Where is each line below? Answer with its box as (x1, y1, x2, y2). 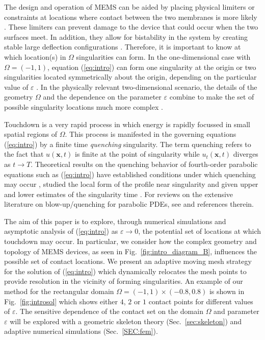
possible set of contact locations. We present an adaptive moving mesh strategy (4, 256, 252, 266)
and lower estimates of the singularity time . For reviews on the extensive (4, 188, 233, 199)
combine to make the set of (169, 91, 254, 102)
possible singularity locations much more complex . (4, 101, 163, 112)
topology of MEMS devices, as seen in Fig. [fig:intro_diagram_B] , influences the (4, 246, 257, 256)
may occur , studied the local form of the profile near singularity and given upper (4, 179, 258, 189)
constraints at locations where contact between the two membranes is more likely (4, 11, 257, 22)
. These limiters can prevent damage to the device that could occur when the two (4, 21, 258, 32)
